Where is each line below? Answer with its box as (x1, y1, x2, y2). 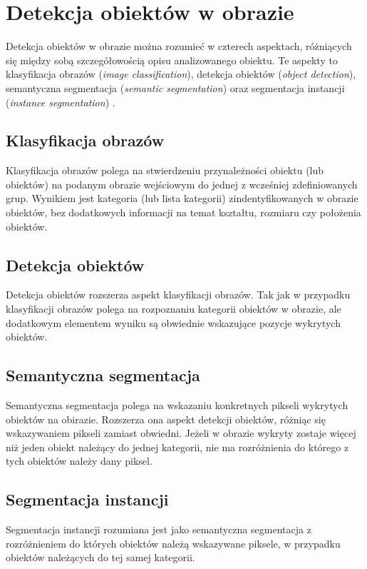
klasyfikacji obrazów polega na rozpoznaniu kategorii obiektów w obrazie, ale (6, 301, 341, 316)
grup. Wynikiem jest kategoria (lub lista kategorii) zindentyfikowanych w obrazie (6, 191, 358, 206)
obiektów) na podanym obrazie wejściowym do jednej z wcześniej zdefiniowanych (6, 176, 358, 191)
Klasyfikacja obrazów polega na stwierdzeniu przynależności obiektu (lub (6, 163, 324, 178)
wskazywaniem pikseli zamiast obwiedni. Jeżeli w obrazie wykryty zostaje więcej (6, 426, 356, 440)
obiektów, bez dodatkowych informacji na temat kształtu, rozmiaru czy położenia (6, 205, 361, 220)
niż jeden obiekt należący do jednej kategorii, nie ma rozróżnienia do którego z (6, 439, 349, 454)
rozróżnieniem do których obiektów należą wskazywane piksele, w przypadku (6, 535, 341, 550)
